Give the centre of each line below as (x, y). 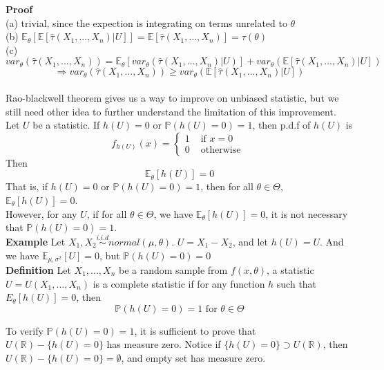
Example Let (36, 241)
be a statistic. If (66, 125)
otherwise (221, 150)
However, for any (41, 213)
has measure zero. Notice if (164, 344)
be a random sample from (173, 269)
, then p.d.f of (281, 125)
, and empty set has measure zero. (193, 357)
